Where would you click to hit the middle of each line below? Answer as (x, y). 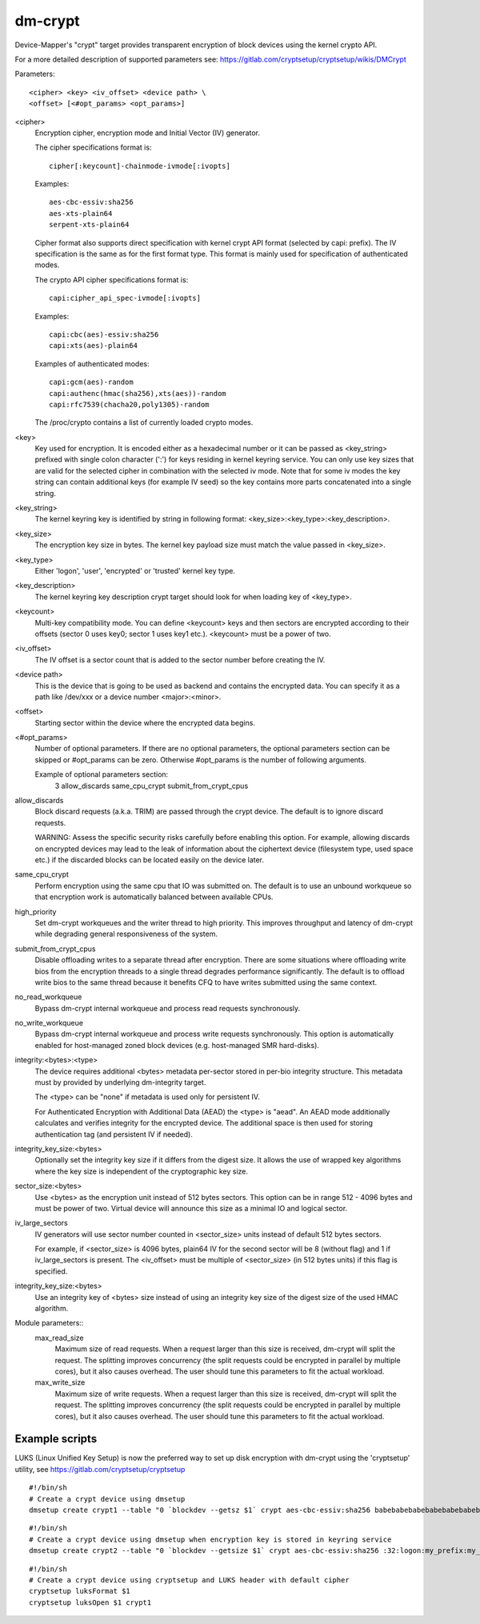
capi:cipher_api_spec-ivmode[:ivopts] (125, 298)
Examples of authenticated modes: (92, 363)
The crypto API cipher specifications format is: (112, 279)
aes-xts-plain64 (81, 213)
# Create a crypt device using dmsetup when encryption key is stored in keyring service (210, 1539)
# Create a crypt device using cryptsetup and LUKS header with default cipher (189, 1580)
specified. (51, 1271)
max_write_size (60, 1382)
